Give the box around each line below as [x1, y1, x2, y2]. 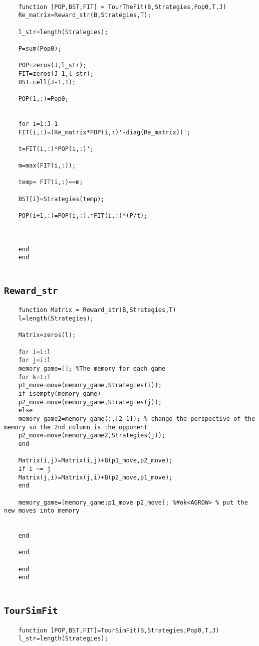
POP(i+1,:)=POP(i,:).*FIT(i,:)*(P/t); [18, 212, 148, 220]
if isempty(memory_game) [18, 390, 101, 397]
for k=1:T [18, 373, 51, 381]
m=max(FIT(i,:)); [18, 162, 76, 170]
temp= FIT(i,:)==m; [18, 179, 83, 186]
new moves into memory [4, 507, 80, 515]
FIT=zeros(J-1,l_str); [18, 70, 94, 77]
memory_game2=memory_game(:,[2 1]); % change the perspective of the [18, 415, 255, 422]
